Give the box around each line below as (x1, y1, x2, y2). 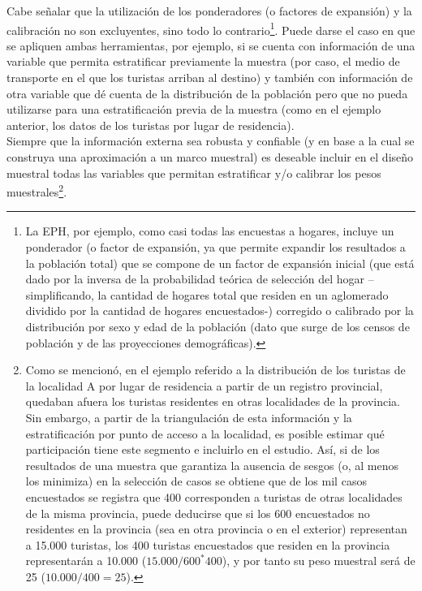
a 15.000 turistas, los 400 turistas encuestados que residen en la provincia (25, 536, 390, 553)
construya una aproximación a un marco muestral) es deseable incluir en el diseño (6, 149, 414, 165)
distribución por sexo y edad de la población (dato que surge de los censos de (25, 318, 410, 334)
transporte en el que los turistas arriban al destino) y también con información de (6, 69, 413, 86)
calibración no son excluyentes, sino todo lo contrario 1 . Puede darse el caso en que (6, 19, 416, 38)
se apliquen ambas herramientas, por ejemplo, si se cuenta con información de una (6, 37, 416, 54)
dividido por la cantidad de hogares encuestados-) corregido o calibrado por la (25, 302, 414, 319)
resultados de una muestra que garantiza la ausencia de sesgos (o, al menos (25, 456, 398, 473)
